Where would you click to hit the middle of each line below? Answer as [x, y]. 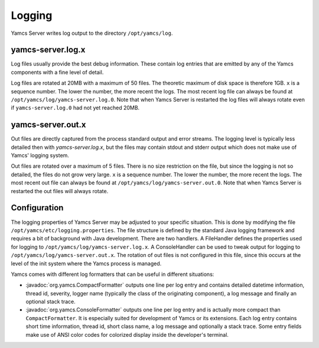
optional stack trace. [51, 302]
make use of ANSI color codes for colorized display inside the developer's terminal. [127, 334]
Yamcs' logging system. [40, 155]
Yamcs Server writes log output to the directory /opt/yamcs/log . [92, 33]
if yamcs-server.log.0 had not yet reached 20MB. [75, 108]
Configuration [37, 208]
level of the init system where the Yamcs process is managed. [86, 264]
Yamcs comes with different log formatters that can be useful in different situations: [113, 274]
